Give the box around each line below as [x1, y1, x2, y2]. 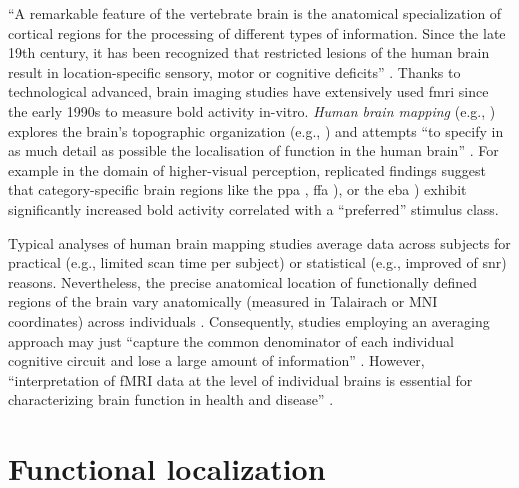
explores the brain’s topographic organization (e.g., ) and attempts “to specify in [8, 120, 504, 141]
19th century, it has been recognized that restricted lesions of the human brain [8, 42, 490, 63]
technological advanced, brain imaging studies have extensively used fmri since [8, 81, 489, 102]
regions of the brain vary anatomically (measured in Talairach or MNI [8, 291, 438, 312]
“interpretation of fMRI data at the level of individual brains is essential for [8, 369, 473, 390]
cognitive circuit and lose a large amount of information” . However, [8, 350, 425, 371]
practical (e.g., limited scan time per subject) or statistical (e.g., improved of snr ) [8, 252, 507, 273]
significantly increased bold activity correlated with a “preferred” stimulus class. [8, 198, 499, 219]
